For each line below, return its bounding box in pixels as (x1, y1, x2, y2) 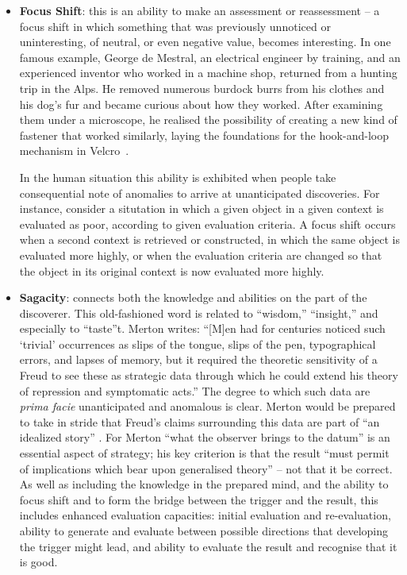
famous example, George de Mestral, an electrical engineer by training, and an (19, 48, 401, 65)
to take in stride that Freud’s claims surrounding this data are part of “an (19, 413, 380, 430)
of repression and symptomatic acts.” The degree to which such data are (19, 382, 371, 399)
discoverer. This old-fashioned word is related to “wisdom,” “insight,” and (19, 304, 378, 321)
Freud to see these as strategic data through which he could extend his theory (19, 367, 398, 384)
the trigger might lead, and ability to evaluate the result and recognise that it (19, 538, 397, 554)
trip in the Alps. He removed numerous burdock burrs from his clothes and (19, 79, 385, 96)
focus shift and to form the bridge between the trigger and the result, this (19, 491, 378, 507)
